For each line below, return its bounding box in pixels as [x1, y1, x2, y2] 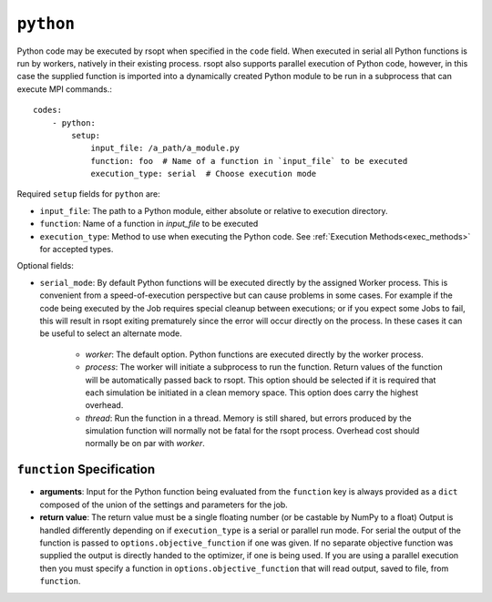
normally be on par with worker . [85, 438, 205, 449]
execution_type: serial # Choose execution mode [90, 168, 317, 179]
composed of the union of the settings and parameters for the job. [39, 499, 289, 510]
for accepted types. [39, 244, 114, 255]
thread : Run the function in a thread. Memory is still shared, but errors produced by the [85, 413, 412, 423]
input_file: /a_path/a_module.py [90, 143, 241, 154]
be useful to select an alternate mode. [39, 328, 182, 339]
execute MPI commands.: [16, 83, 113, 95]
